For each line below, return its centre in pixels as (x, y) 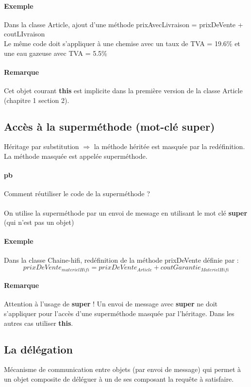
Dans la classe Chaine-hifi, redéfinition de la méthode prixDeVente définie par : (121, 260)
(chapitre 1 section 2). (37, 100)
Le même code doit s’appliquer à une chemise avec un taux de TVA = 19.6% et (122, 43)
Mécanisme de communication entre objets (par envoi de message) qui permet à (123, 369)
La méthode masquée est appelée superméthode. (76, 156)
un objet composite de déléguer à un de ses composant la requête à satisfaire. (119, 379)
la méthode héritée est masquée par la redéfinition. (169, 146)
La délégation (38, 349)
